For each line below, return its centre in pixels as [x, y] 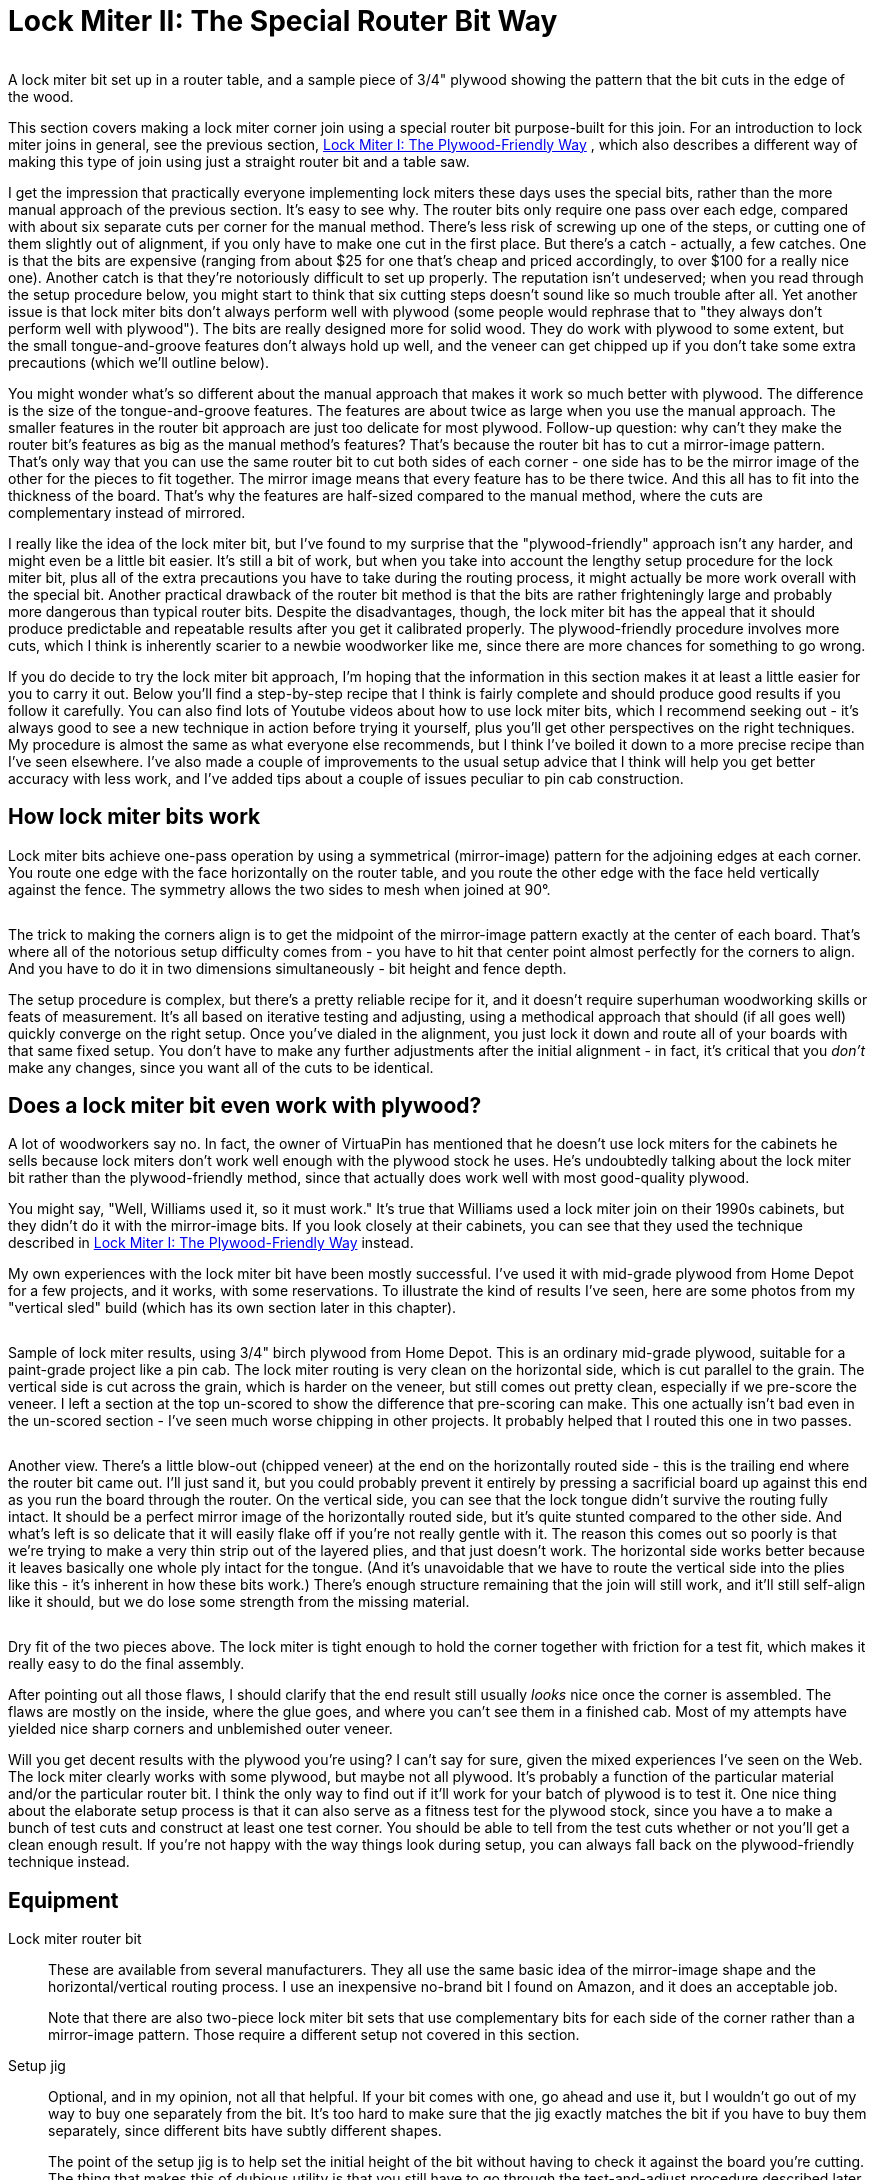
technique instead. [69, 1862]
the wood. [41, 96]
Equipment [63, 1900]
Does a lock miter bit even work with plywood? [245, 1106]
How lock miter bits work [134, 817]
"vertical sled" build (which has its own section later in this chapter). [232, 1308]
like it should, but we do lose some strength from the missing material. [239, 1602]
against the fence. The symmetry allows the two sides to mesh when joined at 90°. [279, 889]
